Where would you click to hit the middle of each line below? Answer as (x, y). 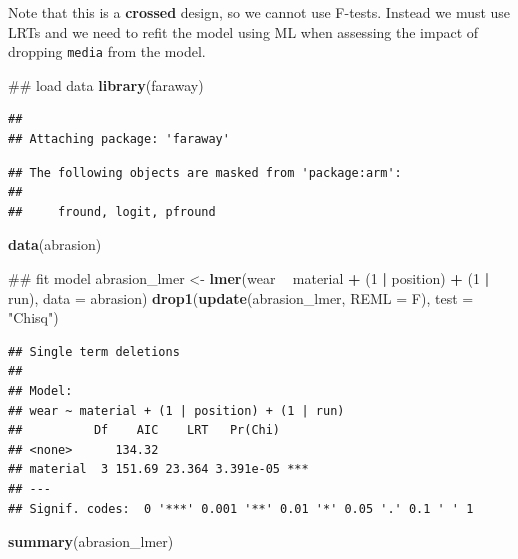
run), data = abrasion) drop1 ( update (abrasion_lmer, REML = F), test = (241, 297)
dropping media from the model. (107, 51)
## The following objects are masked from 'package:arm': (205, 172)
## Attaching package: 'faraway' (119, 139)
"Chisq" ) (33, 317)
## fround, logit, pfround (112, 211)
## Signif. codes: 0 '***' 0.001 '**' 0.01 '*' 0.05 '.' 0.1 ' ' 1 (241, 508)
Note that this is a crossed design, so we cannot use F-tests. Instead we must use (259, 12)
